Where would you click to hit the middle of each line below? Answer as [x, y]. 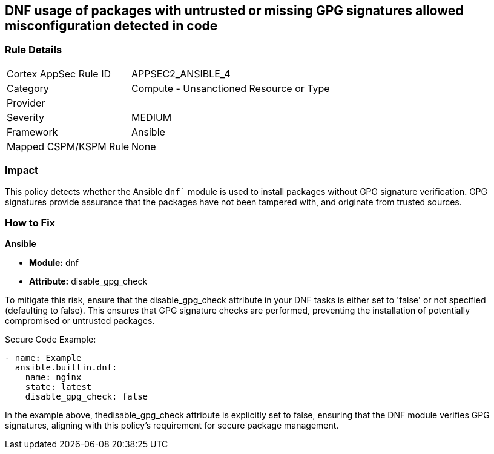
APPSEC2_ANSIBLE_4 [181, 74]
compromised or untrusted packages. [80, 321]
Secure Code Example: [51, 340]
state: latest [58, 387]
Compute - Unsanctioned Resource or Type [231, 88]
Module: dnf [54, 263]
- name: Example [43, 358]
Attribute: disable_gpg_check [88, 281]
